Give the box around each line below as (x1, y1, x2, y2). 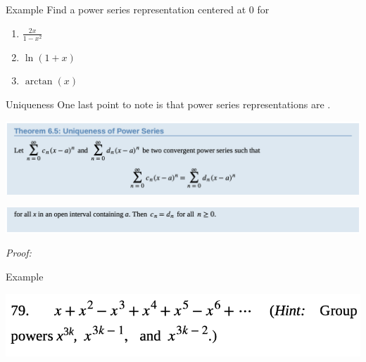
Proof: (6, 245, 32, 260)
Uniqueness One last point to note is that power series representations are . (6, 96, 331, 111)
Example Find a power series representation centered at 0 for (6, 2, 270, 16)
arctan (25, 77, 53, 87)
